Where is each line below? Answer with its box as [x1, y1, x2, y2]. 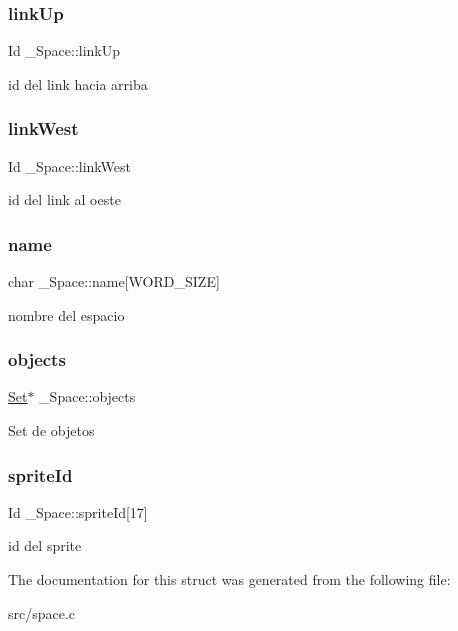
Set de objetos [8, 420, 95, 441]
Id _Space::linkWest [8, 155, 131, 176]
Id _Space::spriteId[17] [8, 501, 148, 522]
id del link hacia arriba [8, 73, 148, 94]
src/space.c [8, 602, 76, 623]
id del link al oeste [8, 189, 121, 210]
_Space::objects [39, 386, 136, 407]
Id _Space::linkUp [8, 40, 121, 61]
